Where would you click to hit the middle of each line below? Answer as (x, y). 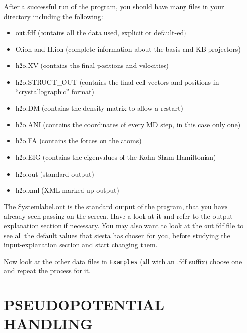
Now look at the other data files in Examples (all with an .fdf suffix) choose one (123, 261)
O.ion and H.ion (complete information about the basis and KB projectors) (128, 49)
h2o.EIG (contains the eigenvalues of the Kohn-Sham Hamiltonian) (116, 157)
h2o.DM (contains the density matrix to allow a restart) (99, 108)
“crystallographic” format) (55, 91)
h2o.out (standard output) (55, 173)
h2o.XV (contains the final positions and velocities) (92, 65)
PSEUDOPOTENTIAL (84, 304)
